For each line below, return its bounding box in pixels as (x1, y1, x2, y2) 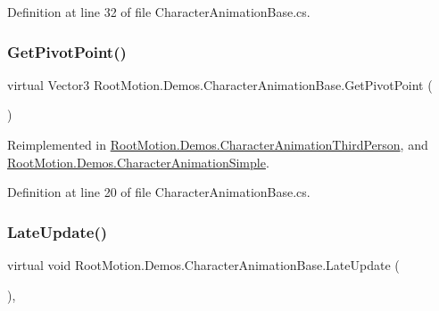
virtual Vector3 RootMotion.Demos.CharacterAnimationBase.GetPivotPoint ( (7, 75, 433, 94)
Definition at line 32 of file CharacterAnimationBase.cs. (7, 3, 311, 20)
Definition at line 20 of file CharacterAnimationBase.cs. (7, 183, 311, 201)
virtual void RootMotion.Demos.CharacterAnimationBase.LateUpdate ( (7, 256, 400, 274)
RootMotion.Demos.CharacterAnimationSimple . (7, 152, 269, 171)
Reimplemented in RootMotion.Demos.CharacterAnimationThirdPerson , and (7, 135, 428, 153)
